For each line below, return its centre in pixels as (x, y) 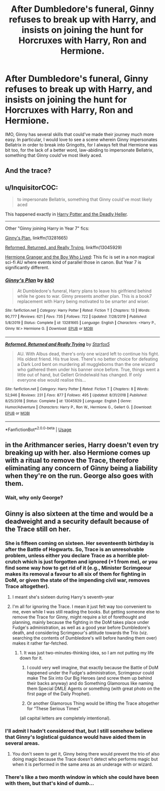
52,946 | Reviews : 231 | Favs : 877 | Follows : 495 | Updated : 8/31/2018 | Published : (76, 395)
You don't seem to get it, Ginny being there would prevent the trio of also (86, 754)
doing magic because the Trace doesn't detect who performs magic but (85, 759)
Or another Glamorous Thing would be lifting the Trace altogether (93, 703)
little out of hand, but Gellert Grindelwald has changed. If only (79, 375)
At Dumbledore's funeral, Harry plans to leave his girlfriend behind (84, 291)
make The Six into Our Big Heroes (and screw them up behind (89, 678)
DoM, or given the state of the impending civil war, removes (78, 580)
